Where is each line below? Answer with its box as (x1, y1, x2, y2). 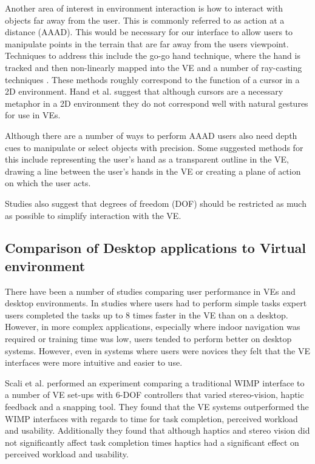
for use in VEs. (5, 109, 61, 121)
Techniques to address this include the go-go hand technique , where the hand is (5, 49, 300, 62)
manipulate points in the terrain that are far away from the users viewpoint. (5, 37, 289, 50)
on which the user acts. (5, 177, 91, 189)
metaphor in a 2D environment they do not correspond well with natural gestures (5, 96, 308, 109)
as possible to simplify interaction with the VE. (5, 209, 181, 221)
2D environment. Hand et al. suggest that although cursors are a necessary (5, 85, 283, 98)
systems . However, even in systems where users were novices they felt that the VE (5, 344, 310, 357)
